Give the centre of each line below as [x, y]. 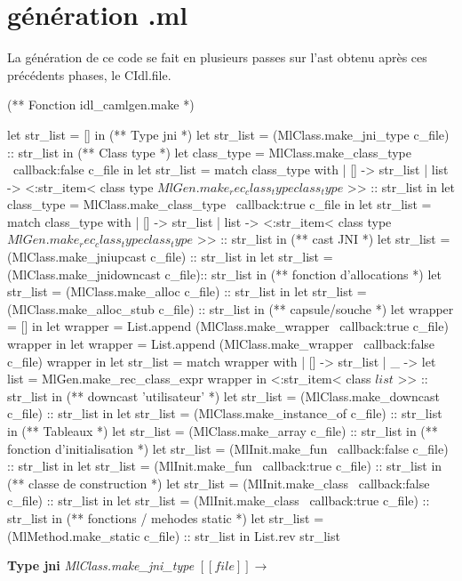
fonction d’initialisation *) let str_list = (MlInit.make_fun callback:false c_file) [228, 448]
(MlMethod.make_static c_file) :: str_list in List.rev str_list [174, 535]
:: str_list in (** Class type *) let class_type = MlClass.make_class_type [209, 152]
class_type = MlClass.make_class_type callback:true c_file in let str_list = [219, 204]
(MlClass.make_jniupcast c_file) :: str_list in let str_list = [170, 257]
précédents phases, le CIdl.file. [89, 74]
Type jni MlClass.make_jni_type [101, 565]
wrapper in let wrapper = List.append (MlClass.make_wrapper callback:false [221, 344]
